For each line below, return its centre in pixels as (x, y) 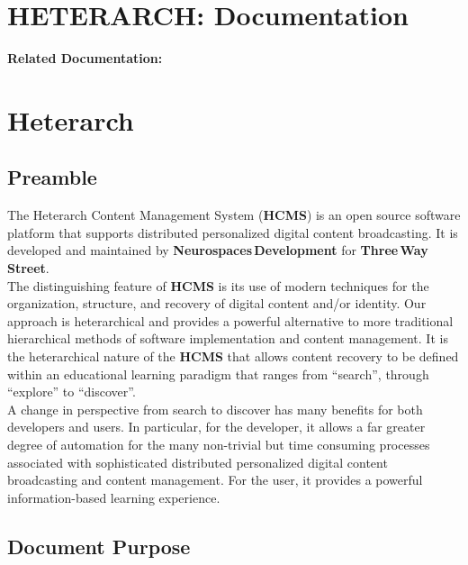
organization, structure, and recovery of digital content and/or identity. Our (217, 303)
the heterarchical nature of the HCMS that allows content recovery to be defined (233, 356)
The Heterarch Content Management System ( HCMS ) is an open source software (234, 215)
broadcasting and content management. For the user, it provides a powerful (215, 480)
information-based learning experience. (114, 497)
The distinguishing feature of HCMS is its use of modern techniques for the (218, 285)
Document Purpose (99, 546)
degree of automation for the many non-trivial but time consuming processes (219, 445)
